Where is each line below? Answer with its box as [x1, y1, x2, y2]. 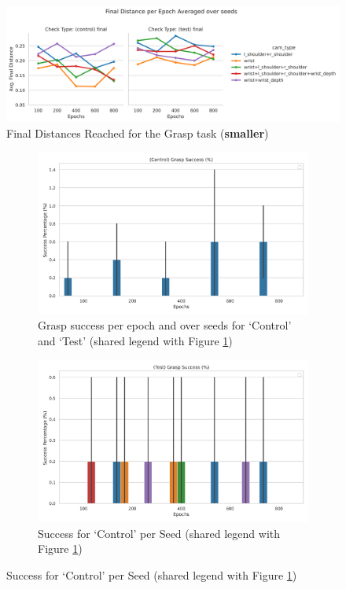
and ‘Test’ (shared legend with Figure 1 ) [38, 333, 233, 349]
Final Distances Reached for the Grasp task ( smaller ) [6, 125, 269, 141]
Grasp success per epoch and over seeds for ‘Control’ [38, 317, 292, 333]
